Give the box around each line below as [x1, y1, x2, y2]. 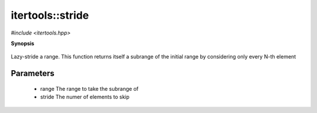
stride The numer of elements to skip [40, 94, 130, 101]
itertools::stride [11, 9, 89, 22]
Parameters [11, 69, 55, 78]
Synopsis [11, 40, 35, 47]
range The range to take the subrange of [40, 85, 139, 92]
